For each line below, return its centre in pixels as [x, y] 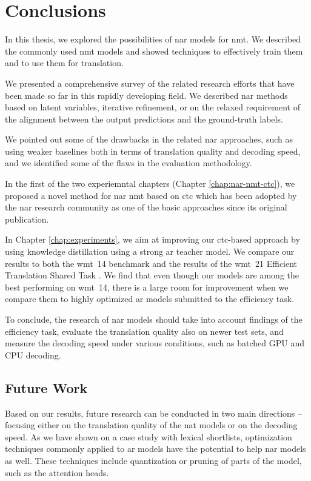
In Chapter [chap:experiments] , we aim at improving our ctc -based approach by [152, 239]
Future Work [46, 387]
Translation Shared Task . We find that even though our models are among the [152, 275]
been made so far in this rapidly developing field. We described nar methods [146, 95]
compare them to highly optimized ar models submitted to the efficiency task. [150, 299]
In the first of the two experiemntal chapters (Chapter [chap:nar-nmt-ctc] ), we [150, 183]
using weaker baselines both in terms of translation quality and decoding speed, [153, 151]
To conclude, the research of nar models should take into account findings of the [154, 319]
